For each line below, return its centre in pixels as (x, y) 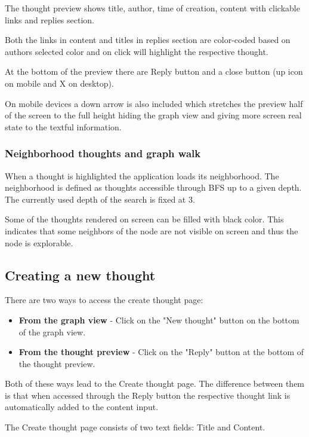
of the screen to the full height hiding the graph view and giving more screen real (153, 115)
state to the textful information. (63, 126)
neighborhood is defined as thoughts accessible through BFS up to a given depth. (153, 187)
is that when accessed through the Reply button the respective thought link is (148, 395)
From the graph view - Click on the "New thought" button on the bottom (159, 320)
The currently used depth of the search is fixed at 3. (100, 199)
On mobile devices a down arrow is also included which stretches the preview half (154, 103)
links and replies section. (50, 19)
